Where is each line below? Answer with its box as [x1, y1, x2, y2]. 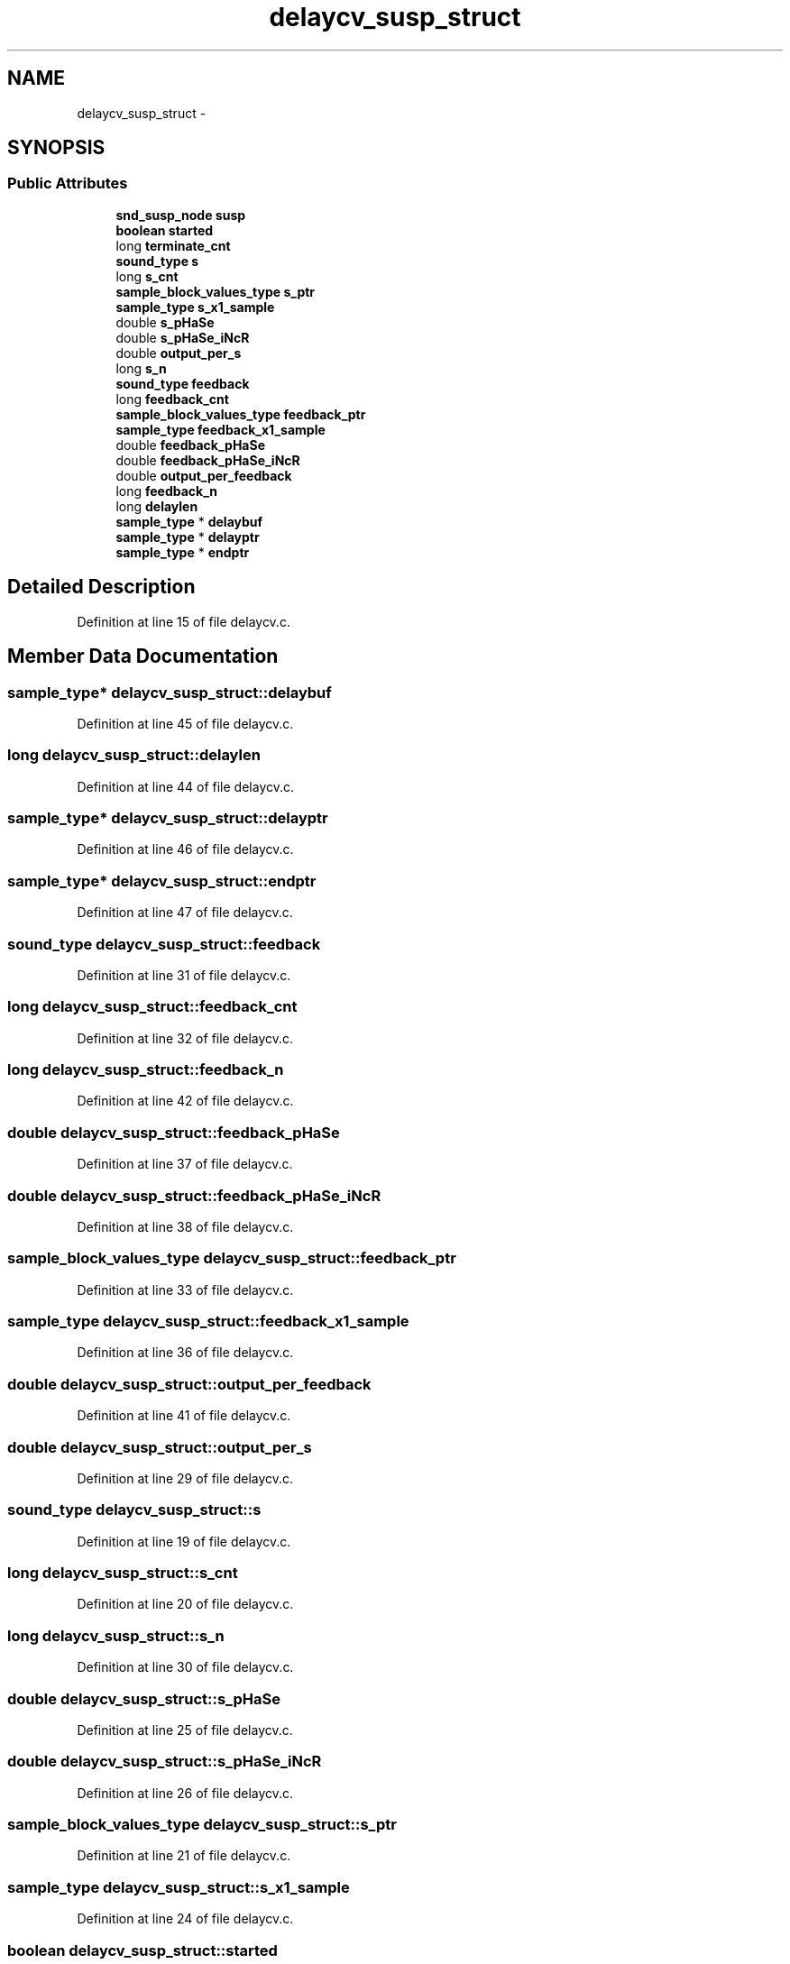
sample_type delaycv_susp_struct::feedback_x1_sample [7, 1312, 409, 1330]
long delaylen [115, 498, 198, 514]
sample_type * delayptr [115, 528, 260, 545]
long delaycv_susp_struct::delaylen [7, 746, 261, 765]
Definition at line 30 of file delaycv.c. [77, 1659, 294, 1675]
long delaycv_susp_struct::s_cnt [7, 1564, 238, 1582]
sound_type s [115, 252, 199, 269]
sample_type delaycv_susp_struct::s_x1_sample [7, 1877, 350, 1896]
